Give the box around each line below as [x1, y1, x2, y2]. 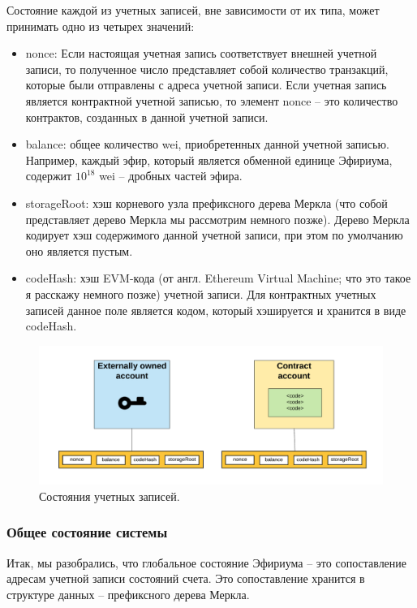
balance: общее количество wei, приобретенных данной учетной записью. [25, 136, 389, 153]
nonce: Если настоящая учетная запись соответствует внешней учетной [25, 45, 377, 62]
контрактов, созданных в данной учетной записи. [25, 108, 269, 125]
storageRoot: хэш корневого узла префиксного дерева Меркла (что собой [25, 194, 388, 211]
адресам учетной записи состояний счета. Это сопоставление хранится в [6, 570, 365, 587]
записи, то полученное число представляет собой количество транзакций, [25, 60, 389, 77]
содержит [25, 167, 72, 184]
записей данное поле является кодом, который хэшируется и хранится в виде [25, 301, 406, 318]
